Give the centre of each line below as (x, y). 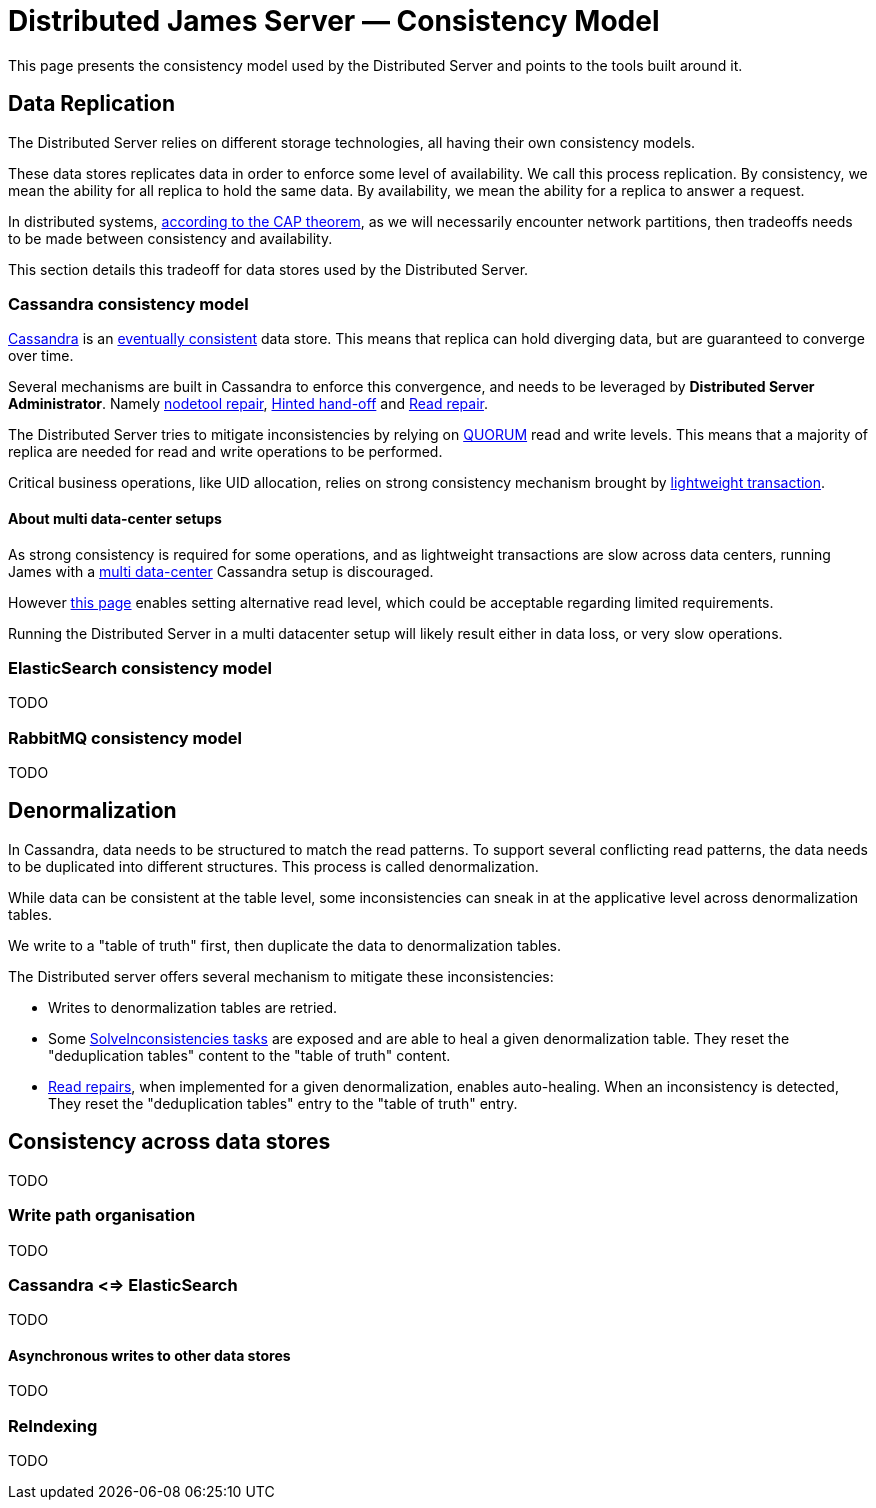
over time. (41, 356)
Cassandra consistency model (128, 303)
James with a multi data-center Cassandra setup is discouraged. (221, 571)
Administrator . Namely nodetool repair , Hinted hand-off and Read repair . (248, 404)
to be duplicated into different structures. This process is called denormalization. (273, 866)
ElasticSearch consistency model (140, 667)
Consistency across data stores (169, 1142)
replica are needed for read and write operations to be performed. (225, 452)
